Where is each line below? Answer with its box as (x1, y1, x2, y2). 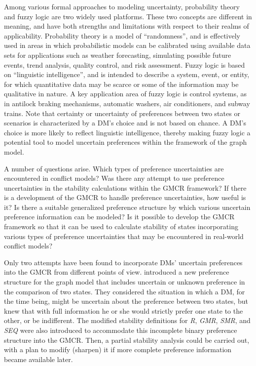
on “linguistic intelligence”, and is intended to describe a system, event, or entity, (4, 69, 250, 80)
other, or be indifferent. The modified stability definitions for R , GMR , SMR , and (4, 315, 251, 325)
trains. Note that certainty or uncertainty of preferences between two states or (4, 108, 240, 118)
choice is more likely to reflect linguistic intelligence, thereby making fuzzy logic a (4, 127, 251, 137)
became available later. (4, 354, 73, 364)
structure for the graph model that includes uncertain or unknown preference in (4, 277, 245, 287)
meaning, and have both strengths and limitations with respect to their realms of (4, 21, 249, 31)
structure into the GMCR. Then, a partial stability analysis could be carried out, (4, 334, 250, 345)
